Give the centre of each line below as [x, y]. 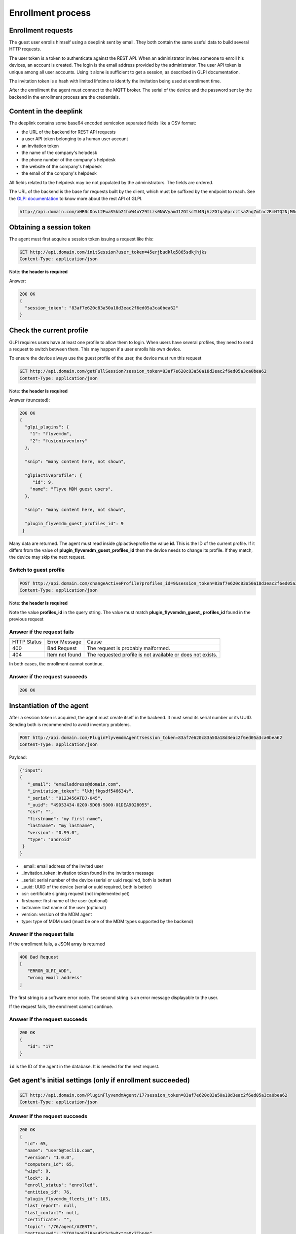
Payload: [18, 757]
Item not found [64, 655]
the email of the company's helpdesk [59, 173]
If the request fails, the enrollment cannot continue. [61, 1006]
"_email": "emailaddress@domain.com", [74, 784]
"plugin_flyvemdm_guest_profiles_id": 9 [74, 524]
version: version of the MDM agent [57, 914]
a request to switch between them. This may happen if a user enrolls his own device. [95, 349]
